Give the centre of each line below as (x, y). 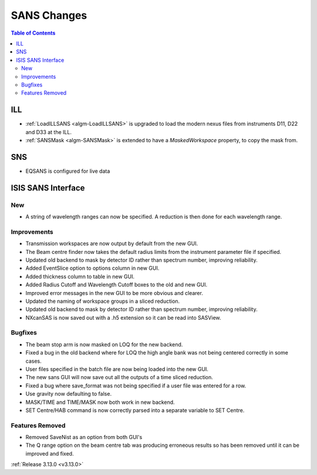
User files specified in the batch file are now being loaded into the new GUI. (117, 369)
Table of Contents (33, 33)
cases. (33, 361)
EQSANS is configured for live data (68, 171)
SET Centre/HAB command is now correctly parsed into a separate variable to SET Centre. (135, 410)
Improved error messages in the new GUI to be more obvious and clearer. (114, 293)
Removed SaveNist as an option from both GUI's (84, 437)
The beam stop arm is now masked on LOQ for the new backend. (104, 344)
